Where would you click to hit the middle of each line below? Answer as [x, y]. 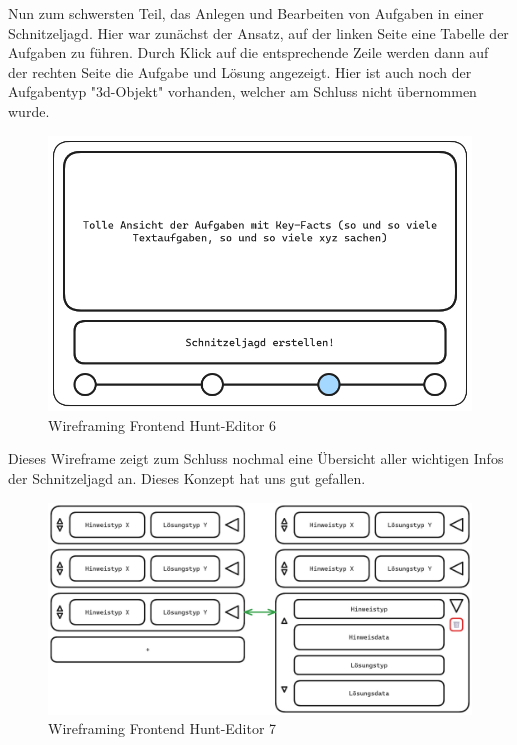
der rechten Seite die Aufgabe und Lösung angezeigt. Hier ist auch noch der [240, 71]
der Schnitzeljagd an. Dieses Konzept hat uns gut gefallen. [187, 477]
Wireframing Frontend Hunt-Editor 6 [162, 424]
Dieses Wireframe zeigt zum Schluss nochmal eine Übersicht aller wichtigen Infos [256, 458]
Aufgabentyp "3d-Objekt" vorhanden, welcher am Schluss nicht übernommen [242, 91]
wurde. [29, 110]
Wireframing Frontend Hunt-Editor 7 [162, 728]
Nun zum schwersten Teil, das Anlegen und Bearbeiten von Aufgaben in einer [246, 13]
